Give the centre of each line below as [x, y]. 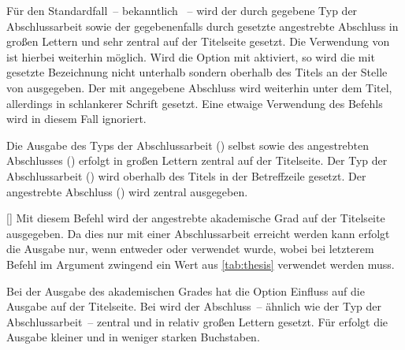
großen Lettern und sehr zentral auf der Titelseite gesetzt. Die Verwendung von [198, 41]
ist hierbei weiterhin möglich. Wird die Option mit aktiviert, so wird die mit [191, 56]
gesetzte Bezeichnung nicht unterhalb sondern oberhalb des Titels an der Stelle [197, 72]
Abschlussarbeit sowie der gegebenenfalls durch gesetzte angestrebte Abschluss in [202, 26]
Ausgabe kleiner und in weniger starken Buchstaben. [133, 337]
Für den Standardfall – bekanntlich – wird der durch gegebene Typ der [182, 10]
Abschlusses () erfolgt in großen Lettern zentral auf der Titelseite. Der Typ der [197, 160]
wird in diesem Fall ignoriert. [76, 119]
